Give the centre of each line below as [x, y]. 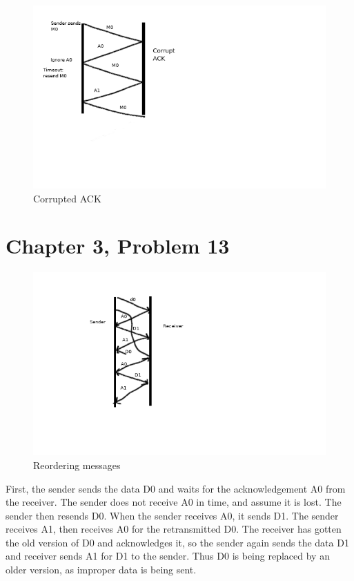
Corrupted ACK [67, 198]
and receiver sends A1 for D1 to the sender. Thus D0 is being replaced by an [168, 556]
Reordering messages [77, 465]
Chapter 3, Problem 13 [118, 246]
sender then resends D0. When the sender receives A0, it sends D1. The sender [172, 515]
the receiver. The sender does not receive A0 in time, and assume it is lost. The [174, 502]
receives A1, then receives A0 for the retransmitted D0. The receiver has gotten [174, 529]
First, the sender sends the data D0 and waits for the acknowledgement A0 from [176, 488]
